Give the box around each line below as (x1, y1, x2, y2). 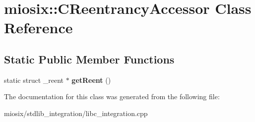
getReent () (71, 74, 111, 85)
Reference (4, 17, 73, 38)
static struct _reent (4, 74, 64, 85)
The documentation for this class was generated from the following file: (4, 91, 220, 102)
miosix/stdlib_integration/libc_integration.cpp (4, 108, 148, 118)
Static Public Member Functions (4, 51, 175, 66)
